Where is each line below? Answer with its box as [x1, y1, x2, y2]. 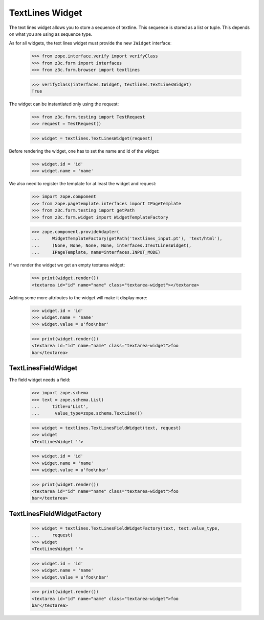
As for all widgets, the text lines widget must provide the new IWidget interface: [9, 40, 172, 46]
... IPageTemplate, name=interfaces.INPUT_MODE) [31, 250, 161, 255]
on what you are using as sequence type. [9, 31, 92, 37]
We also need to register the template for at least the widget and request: [9, 181, 156, 187]
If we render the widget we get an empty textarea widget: [9, 262, 125, 268]
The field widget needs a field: [9, 377, 70, 383]
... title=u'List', [31, 404, 89, 409]
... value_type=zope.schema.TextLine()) [31, 410, 143, 416]
